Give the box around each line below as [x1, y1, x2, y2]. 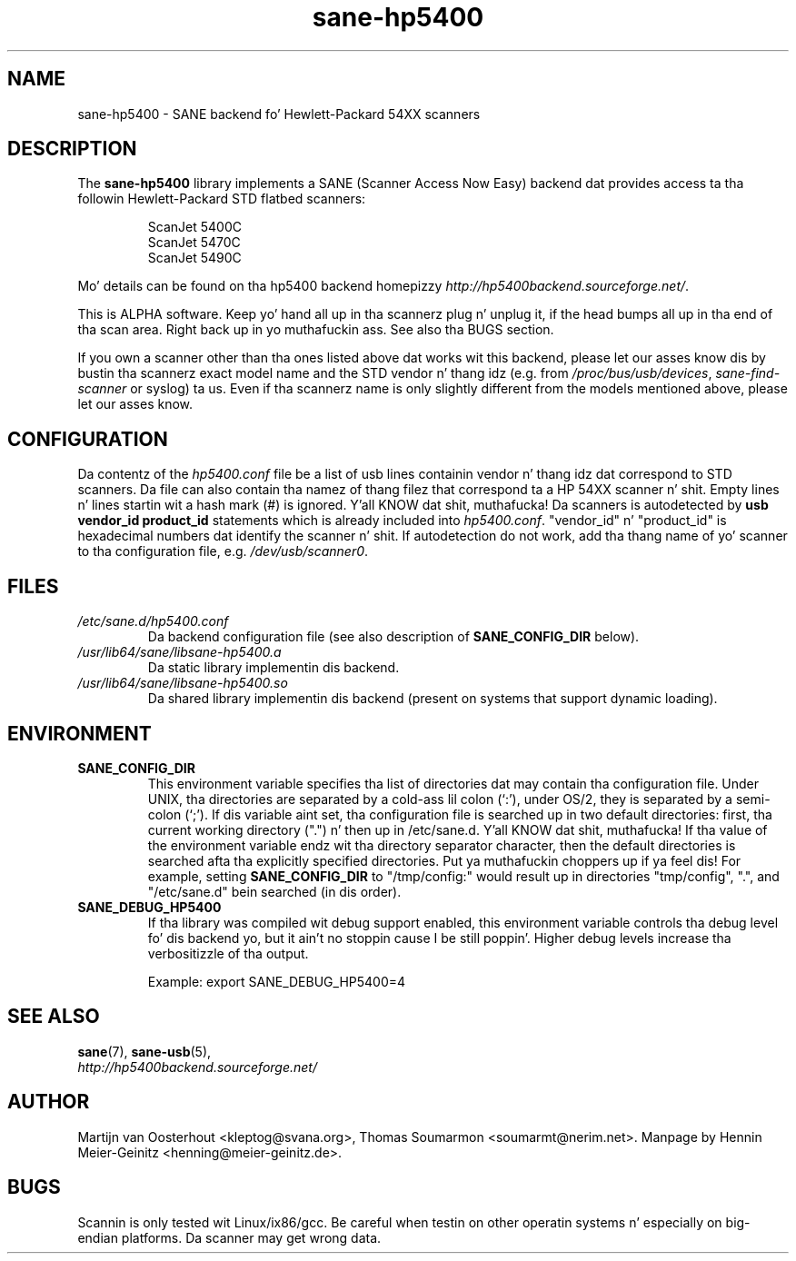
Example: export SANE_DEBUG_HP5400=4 [147, 973, 406, 989]
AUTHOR [7, 1090, 90, 1114]
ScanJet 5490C [147, 250, 242, 266]
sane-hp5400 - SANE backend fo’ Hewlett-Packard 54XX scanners [77, 105, 481, 122]
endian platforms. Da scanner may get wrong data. [77, 1229, 382, 1246]
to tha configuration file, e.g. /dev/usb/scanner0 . [77, 543, 369, 560]
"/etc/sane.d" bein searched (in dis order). [147, 883, 402, 899]
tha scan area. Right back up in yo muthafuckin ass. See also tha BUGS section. [77, 322, 554, 338]
